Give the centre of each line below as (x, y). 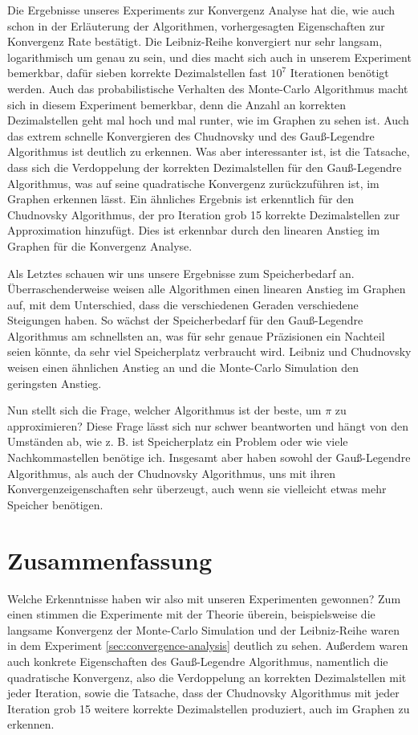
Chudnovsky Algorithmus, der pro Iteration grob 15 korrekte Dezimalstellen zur (204, 214)
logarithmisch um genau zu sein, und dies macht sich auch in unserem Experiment (209, 57)
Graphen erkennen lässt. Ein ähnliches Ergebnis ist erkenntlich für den (181, 199)
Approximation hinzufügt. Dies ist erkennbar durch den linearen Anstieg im (194, 230)
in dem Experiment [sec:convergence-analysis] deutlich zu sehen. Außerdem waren (208, 645)
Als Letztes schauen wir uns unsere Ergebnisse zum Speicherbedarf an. (181, 273)
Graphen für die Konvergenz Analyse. (100, 245)
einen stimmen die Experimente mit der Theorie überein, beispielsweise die (191, 614)
